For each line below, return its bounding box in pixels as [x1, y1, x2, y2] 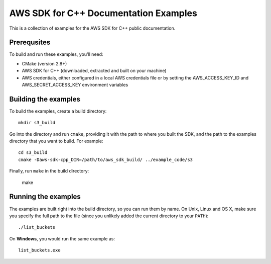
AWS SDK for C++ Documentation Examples [9, 8, 198, 19]
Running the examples [9, 193, 81, 201]
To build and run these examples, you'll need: [9, 51, 103, 57]
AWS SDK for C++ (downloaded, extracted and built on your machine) [22, 68, 167, 74]
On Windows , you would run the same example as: [9, 235, 115, 241]
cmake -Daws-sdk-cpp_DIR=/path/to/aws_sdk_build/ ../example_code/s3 [18, 156, 193, 162]
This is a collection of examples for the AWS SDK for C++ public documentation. [9, 25, 176, 31]
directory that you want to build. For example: [9, 138, 103, 144]
